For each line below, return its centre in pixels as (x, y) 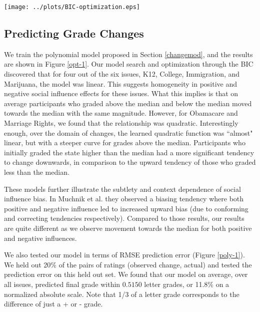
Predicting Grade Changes (74, 33)
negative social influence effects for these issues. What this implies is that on (121, 93)
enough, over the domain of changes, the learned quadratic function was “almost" (128, 132)
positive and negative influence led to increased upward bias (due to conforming (126, 208)
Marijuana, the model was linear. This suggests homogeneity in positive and (121, 83)
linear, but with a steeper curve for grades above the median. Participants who (125, 142)
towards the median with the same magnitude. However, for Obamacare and (121, 113)
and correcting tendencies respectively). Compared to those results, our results (124, 218)
